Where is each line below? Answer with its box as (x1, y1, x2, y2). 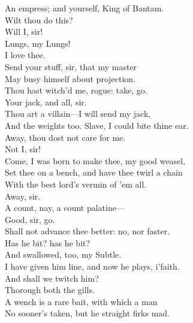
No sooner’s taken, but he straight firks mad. (5, 307, 170, 319)
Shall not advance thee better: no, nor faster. (5, 225, 170, 237)
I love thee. (5, 49, 46, 61)
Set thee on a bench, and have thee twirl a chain (5, 166, 183, 179)
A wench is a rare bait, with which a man (5, 295, 158, 307)
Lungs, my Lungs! (5, 37, 71, 49)
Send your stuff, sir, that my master (5, 60, 137, 73)
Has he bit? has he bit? (5, 236, 91, 249)
